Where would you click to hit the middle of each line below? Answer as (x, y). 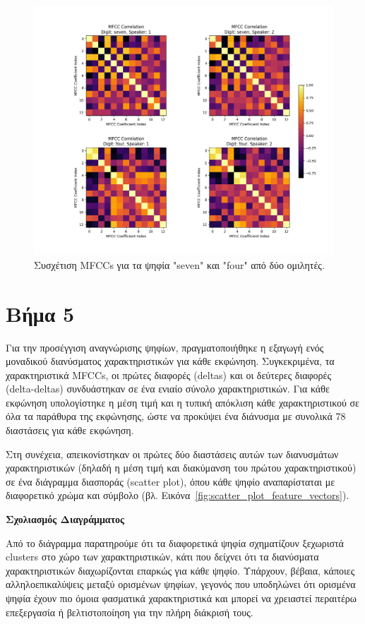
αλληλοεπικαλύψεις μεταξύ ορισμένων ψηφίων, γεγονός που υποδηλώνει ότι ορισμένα (181, 584)
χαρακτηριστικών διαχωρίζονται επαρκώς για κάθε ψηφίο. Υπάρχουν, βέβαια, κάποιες (180, 570)
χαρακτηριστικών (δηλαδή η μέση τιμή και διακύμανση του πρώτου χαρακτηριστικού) (181, 468)
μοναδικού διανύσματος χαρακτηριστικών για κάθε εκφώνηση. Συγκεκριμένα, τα (170, 361)
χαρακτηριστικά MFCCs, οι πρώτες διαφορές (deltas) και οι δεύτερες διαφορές (169, 374)
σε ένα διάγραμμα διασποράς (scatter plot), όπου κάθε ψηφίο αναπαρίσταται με (170, 481)
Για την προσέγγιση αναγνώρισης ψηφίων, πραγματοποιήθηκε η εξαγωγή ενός (165, 347)
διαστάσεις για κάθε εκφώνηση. (70, 430)
